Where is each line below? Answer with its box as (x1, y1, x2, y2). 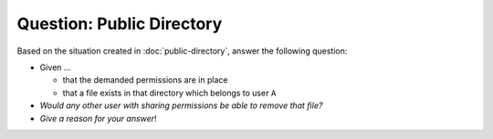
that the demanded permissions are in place (62, 74, 228, 85)
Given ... (39, 62, 71, 73)
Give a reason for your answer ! (39, 113, 157, 124)
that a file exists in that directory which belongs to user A (62, 87, 277, 98)
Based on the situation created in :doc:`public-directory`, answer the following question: (16, 45, 348, 56)
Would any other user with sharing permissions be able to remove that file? (39, 100, 323, 111)
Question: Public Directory (16, 14, 223, 34)
